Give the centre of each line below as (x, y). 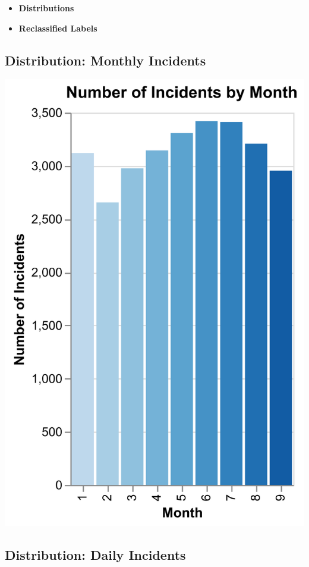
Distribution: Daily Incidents (95, 554)
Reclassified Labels (58, 28)
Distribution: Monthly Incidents (105, 60)
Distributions (46, 8)
